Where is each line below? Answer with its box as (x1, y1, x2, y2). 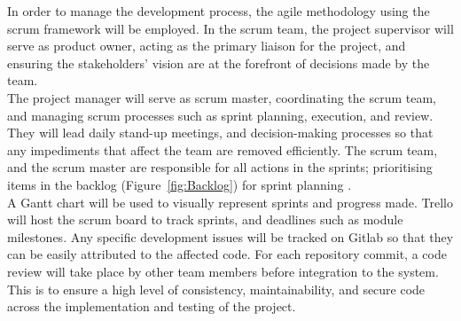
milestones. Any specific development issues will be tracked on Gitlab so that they (7, 227, 454, 246)
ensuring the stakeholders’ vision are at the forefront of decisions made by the (7, 53, 430, 72)
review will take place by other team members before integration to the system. (7, 262, 439, 280)
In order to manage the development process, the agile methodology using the (7, 2, 430, 20)
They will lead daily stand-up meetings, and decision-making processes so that (7, 123, 434, 142)
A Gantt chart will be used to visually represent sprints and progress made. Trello (7, 192, 453, 211)
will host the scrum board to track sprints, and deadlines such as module (7, 210, 403, 229)
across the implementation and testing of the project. (7, 297, 296, 316)
